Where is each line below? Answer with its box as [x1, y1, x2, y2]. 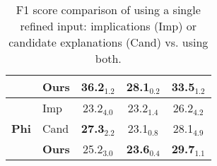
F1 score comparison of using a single [16, 1, 201, 18]
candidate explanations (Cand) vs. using [8, 34, 209, 50]
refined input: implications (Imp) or [20, 18, 197, 34]
